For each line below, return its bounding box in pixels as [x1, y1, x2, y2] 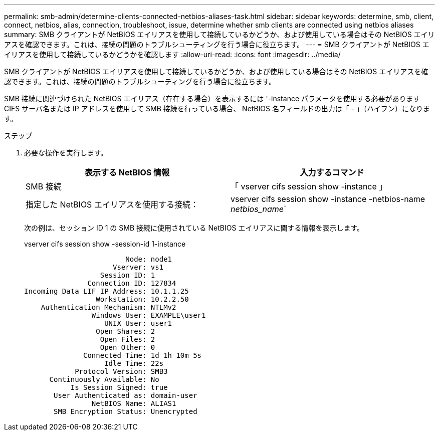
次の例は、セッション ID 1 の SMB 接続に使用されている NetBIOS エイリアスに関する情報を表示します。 [24, 224, 364, 232]
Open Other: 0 [100, 343, 155, 351]
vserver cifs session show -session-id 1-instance [24, 240, 186, 248]
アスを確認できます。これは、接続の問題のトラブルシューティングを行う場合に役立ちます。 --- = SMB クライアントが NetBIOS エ [4, 40, 429, 49]
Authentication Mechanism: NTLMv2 [41, 303, 176, 311]
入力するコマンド [300, 167, 364, 177]
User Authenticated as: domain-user [54, 391, 197, 399]
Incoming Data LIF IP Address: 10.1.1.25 [24, 287, 189, 295]
